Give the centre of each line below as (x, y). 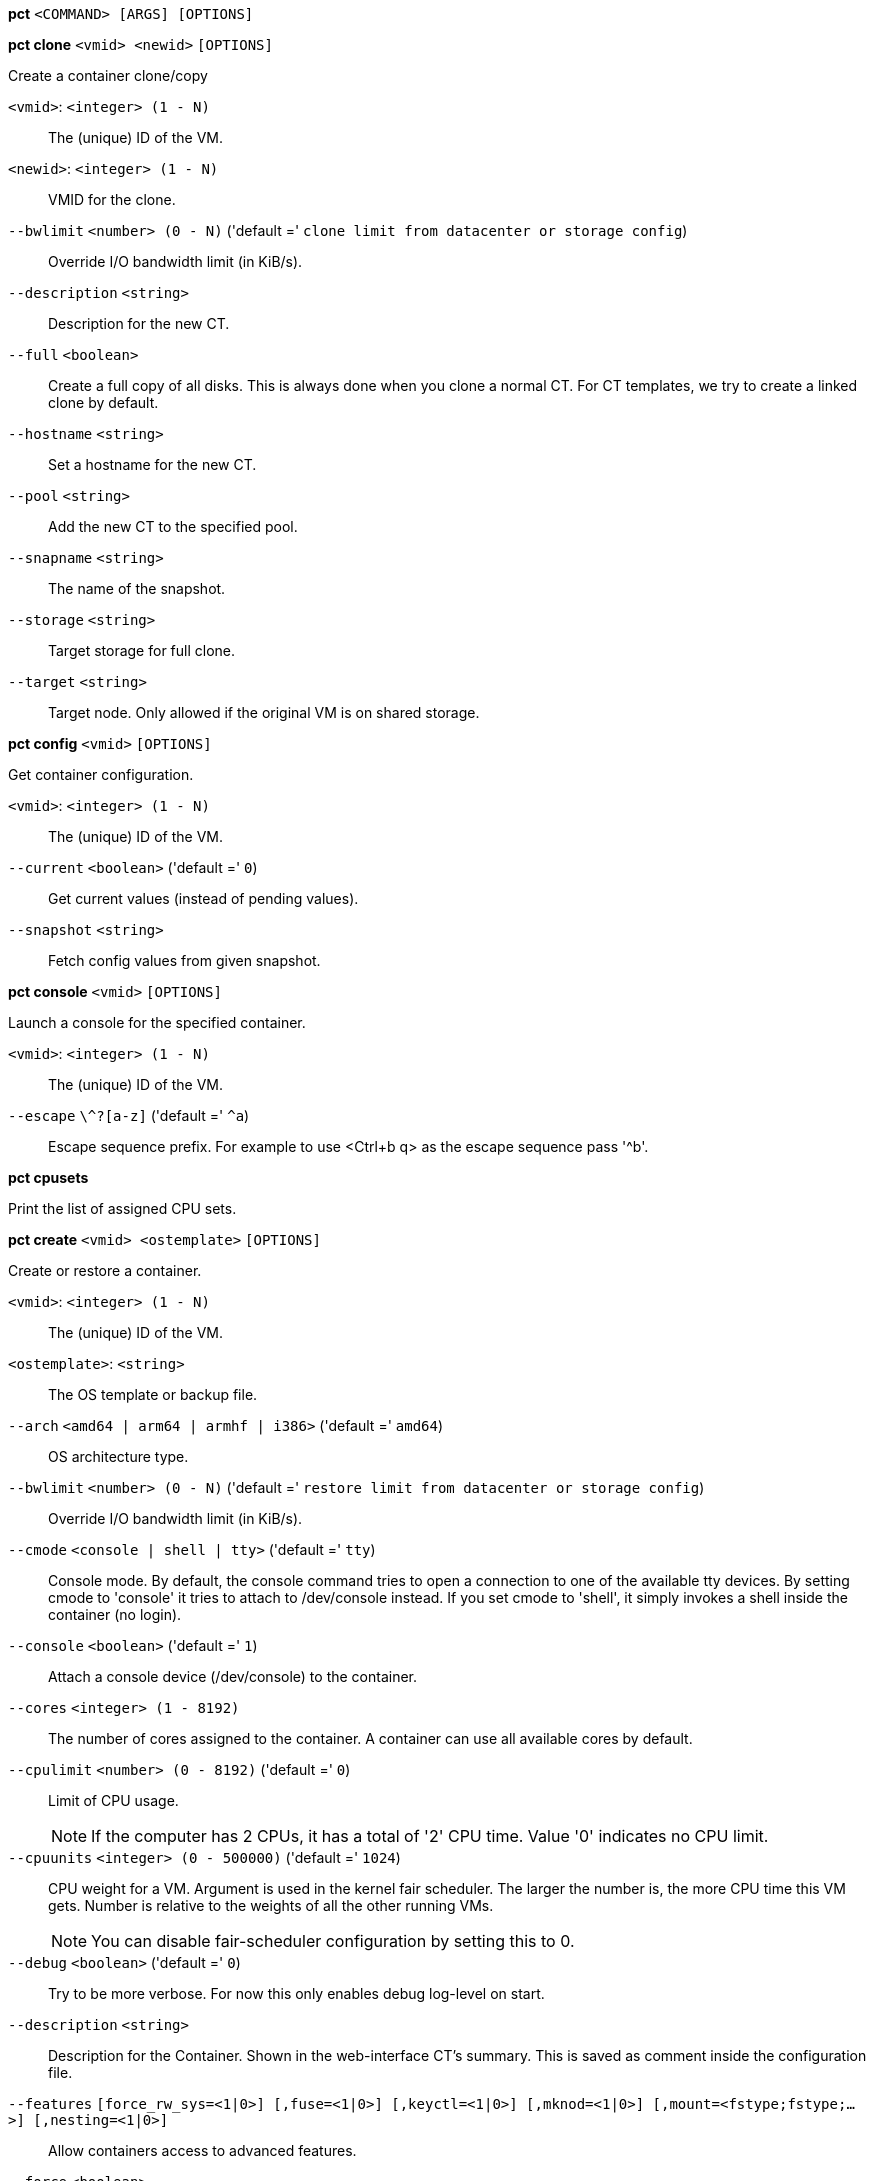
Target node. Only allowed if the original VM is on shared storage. (264, 712)
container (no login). (115, 1614)
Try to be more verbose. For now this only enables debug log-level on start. (296, 1993)
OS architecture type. (118, 1456)
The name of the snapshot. (137, 588)
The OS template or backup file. (153, 1394)
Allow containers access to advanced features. (202, 2150)
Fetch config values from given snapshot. (184, 960)
